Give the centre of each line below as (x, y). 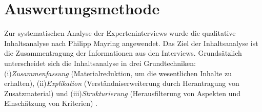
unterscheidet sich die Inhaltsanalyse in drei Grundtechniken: (100, 63)
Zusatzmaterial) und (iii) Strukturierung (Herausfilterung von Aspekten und (123, 93)
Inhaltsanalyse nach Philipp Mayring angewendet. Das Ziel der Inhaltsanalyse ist (131, 43)
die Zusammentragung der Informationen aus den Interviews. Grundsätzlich (123, 53)
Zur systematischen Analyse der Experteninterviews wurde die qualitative (120, 33)
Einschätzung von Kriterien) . (51, 103)
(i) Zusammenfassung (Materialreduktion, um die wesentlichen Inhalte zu (118, 73)
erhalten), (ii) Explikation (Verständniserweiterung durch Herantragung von (122, 83)
